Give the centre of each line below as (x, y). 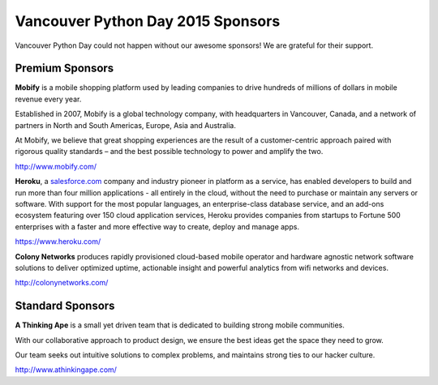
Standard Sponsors (65, 306)
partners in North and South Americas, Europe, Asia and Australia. (126, 125)
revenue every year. (48, 99)
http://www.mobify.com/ (56, 166)
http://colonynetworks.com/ (62, 283)
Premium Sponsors (64, 68)
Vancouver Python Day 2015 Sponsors (148, 21)
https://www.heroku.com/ (58, 242)
